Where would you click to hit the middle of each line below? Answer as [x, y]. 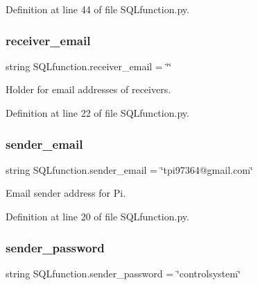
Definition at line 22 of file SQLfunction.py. [97, 113]
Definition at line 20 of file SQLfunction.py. [97, 216]
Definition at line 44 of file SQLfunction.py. [97, 9]
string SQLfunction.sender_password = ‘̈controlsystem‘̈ [123, 273]
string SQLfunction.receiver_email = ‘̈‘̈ [89, 66]
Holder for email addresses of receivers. [88, 89]
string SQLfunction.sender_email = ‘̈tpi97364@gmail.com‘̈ [129, 169]
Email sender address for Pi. [66, 193]
